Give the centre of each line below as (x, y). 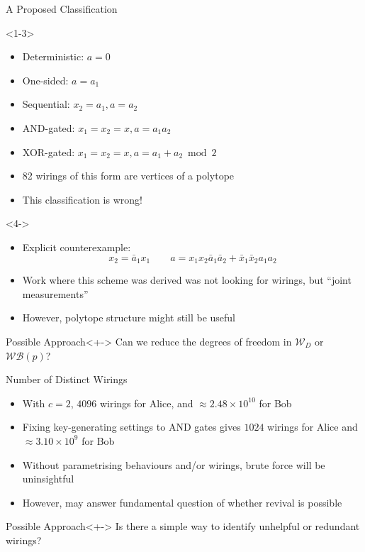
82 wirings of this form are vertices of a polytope (128, 176)
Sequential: (46, 104)
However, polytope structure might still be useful (129, 318)
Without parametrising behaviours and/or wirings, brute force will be (174, 464)
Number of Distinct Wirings (67, 379)
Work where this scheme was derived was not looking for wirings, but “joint (187, 280)
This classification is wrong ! (82, 199)
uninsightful (48, 479)
